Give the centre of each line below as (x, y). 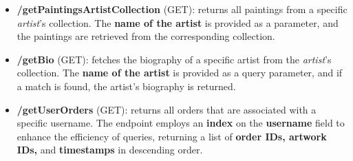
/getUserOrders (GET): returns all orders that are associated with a (167, 109)
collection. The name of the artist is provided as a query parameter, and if (180, 73)
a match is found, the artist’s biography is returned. (126, 86)
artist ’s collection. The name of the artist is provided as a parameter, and (178, 22)
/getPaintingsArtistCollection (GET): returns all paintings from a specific (182, 9)
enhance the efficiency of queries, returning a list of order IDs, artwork (172, 136)
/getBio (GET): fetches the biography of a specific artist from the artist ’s (174, 59)
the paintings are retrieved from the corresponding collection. (146, 36)
